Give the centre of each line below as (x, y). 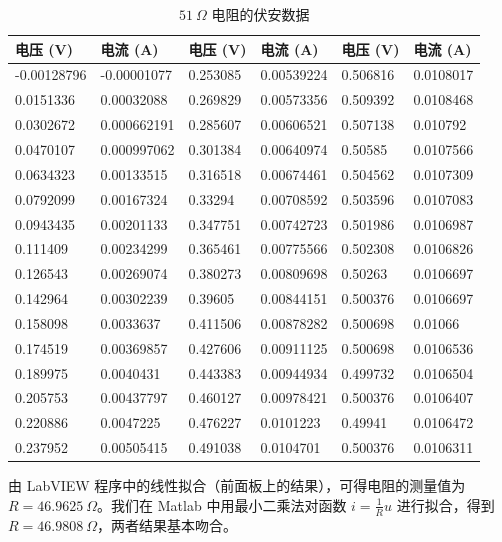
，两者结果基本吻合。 (167, 524)
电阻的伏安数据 (260, 14)
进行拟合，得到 (445, 504)
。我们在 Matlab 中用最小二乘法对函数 (222, 504)
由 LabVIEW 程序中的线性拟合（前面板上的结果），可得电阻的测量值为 (237, 485)
